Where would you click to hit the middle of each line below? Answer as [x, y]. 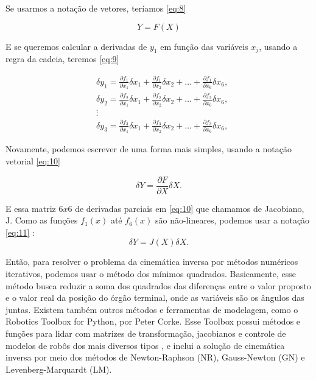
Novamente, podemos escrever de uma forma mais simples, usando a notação [149, 149]
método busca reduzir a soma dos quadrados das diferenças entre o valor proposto [158, 285]
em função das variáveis [204, 46]
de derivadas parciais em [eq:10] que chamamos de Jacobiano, [190, 208]
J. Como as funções [42, 220]
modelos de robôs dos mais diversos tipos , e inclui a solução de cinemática [145, 345]
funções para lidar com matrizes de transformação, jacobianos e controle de [146, 333]
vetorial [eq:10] [33, 161]
